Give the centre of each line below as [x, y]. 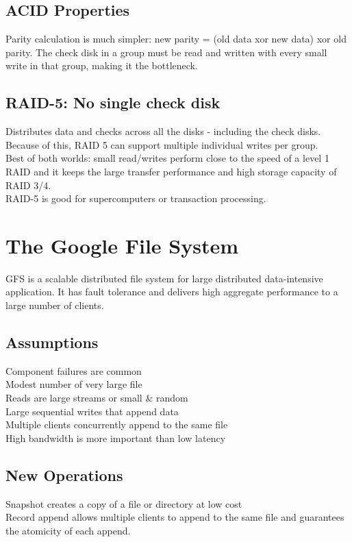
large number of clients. [55, 305]
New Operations [64, 475]
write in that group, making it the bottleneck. [102, 65]
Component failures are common [74, 370]
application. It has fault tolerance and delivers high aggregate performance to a [172, 292]
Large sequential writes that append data [92, 411]
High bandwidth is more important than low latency [116, 438]
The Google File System [122, 245]
